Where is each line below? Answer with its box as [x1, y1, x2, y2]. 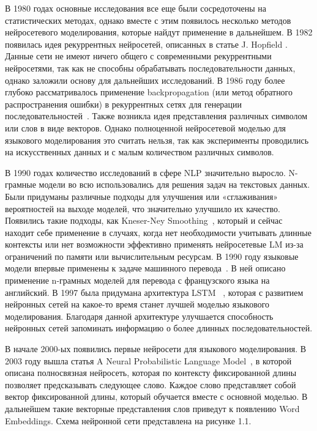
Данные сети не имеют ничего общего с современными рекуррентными [5, 50, 272, 62]
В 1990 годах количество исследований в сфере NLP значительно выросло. [5, 166, 286, 179]
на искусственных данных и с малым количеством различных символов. [5, 146, 274, 158]
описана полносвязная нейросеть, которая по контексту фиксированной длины [5, 366, 297, 379]
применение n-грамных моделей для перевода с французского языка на [5, 274, 270, 287]
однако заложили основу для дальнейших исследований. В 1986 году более [5, 73, 285, 86]
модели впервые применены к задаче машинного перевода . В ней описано [5, 262, 286, 274]
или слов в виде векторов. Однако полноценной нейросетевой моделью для [5, 121, 286, 134]
